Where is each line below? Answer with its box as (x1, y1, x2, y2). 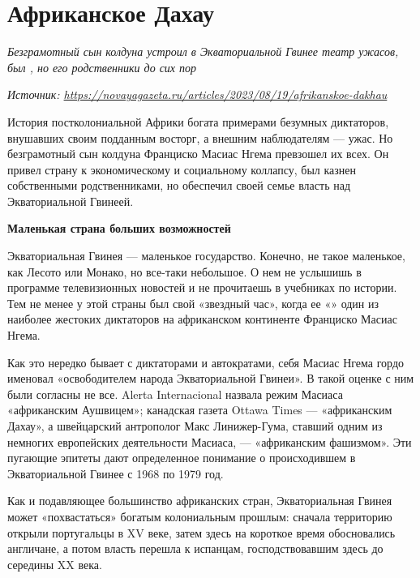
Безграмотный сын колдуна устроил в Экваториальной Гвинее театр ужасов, (7, 43, 399, 60)
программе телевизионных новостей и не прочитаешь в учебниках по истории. (7, 279, 397, 296)
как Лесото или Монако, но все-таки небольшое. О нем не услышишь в (7, 263, 362, 280)
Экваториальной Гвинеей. (7, 192, 134, 209)
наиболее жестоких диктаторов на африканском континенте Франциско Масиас (7, 310, 397, 328)
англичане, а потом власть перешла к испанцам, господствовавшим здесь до (7, 540, 384, 557)
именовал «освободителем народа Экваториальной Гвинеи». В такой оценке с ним (7, 370, 414, 387)
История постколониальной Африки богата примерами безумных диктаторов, (7, 113, 389, 130)
